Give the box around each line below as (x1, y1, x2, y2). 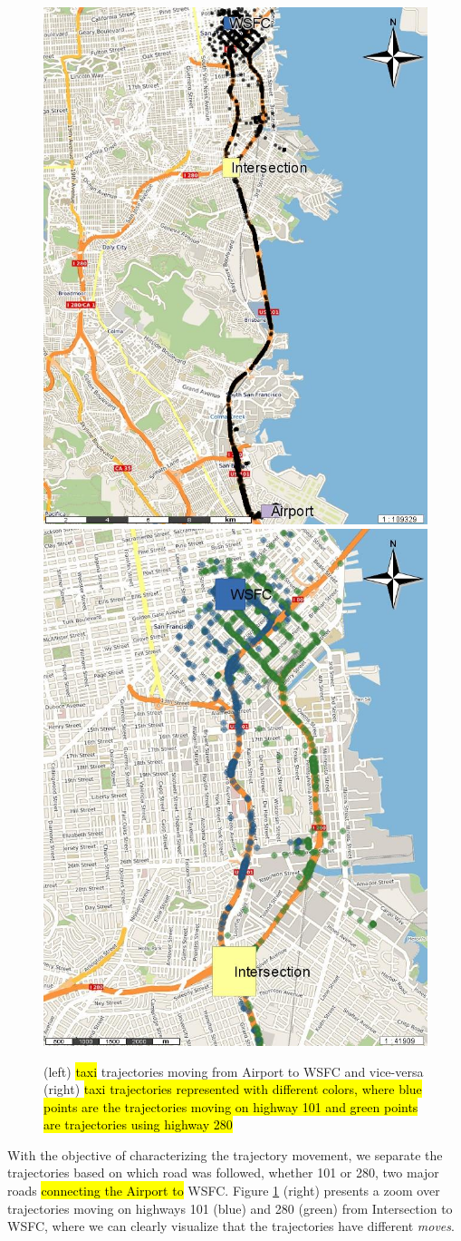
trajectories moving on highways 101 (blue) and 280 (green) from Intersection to (7, 1198, 453, 1217)
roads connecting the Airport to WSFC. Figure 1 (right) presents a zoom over (7, 1181, 440, 1200)
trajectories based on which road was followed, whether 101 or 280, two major (7, 1163, 439, 1182)
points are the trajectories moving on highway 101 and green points (43, 1097, 418, 1116)
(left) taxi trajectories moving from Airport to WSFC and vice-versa (43, 1061, 424, 1080)
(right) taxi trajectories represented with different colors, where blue (43, 1080, 422, 1099)
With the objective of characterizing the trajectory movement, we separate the (7, 1145, 443, 1164)
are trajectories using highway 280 (43, 1115, 233, 1134)
